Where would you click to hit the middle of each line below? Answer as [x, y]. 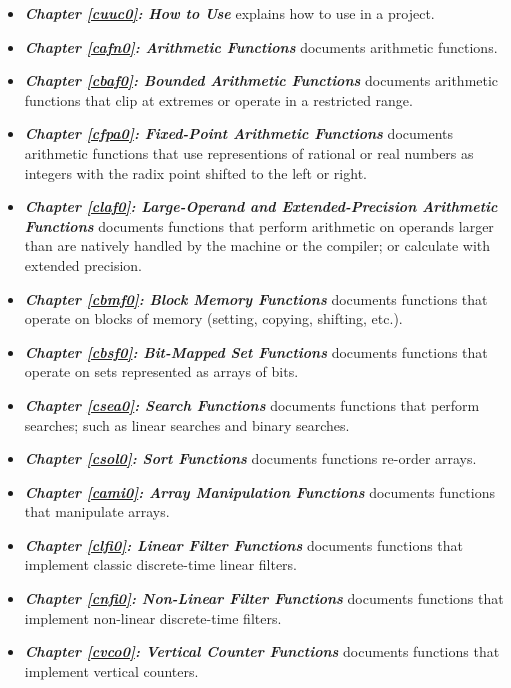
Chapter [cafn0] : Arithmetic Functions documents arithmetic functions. [261, 46]
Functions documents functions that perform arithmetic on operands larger [259, 225]
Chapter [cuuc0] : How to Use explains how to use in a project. [229, 13]
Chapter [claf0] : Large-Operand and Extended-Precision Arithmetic [261, 206]
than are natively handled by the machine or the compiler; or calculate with [257, 245]
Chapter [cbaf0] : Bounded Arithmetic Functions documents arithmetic [261, 80]
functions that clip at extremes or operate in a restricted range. [218, 99]
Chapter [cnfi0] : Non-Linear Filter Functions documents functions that [264, 598]
